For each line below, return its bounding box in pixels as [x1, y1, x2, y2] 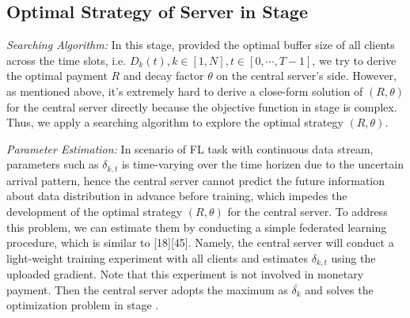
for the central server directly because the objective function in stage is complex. [6, 98, 397, 115]
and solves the [305, 281, 374, 297]
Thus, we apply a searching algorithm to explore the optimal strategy [6, 114, 344, 131]
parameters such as [6, 156, 99, 172]
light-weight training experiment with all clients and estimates [6, 249, 309, 266]
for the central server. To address [227, 203, 388, 219]
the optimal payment [6, 67, 108, 84]
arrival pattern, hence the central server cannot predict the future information [6, 172, 385, 188]
